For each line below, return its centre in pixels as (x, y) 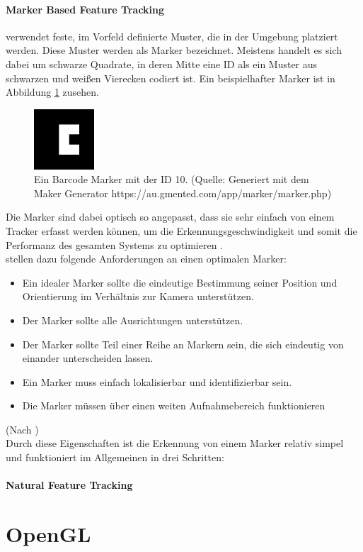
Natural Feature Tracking (69, 485)
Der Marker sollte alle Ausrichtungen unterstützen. (133, 320)
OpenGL (48, 534)
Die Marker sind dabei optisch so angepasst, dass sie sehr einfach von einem (170, 217)
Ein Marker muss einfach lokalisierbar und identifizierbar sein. (157, 381)
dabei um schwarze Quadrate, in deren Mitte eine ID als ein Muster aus (162, 64)
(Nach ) (22, 429)
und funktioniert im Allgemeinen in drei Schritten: (115, 457)
